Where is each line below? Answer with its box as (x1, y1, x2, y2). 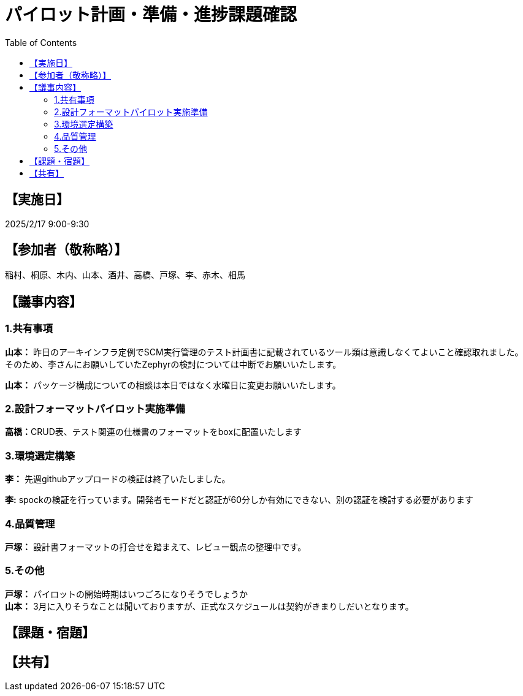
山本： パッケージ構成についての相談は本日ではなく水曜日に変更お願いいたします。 (5, 379, 341, 390)
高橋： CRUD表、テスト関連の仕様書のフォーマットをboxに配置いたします (5, 426, 302, 437)
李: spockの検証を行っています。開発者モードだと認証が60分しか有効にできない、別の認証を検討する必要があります (5, 494, 474, 505)
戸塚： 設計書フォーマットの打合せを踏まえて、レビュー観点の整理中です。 (5, 541, 307, 552)
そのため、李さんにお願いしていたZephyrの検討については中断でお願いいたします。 (5, 358, 342, 369)
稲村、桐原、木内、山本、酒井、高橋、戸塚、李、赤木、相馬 (5, 270, 245, 281)
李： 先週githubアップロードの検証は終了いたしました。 (5, 474, 231, 485)
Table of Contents (5, 37, 77, 48)
